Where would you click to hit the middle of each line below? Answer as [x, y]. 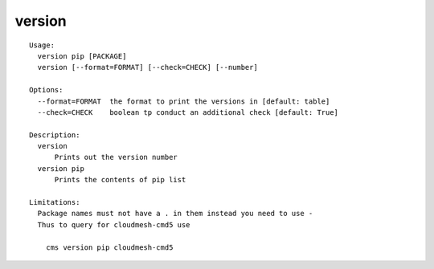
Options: [46, 90]
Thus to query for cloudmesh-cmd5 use [114, 224]
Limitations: [55, 202]
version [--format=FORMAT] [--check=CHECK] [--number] [148, 67]
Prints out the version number [116, 157]
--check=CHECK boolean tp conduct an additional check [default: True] [188, 112]
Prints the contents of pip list [120, 180]
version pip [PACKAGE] [82, 56]
